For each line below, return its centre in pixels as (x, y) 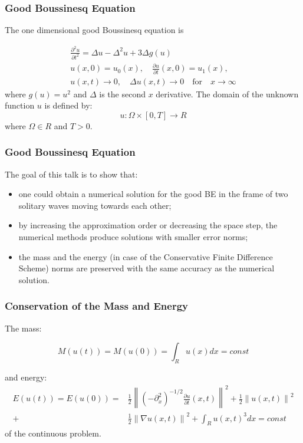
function (20, 105)
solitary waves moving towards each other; (95, 205)
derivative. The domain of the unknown (227, 93)
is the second (122, 93)
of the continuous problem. (53, 433)
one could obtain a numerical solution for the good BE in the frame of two (153, 194)
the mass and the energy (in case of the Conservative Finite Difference (146, 256)
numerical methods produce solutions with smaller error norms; (133, 237)
